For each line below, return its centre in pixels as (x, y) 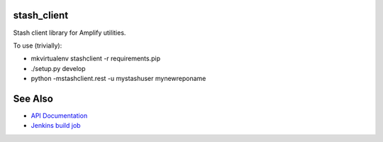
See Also (33, 98)
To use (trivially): (38, 45)
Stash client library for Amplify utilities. (70, 33)
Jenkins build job (56, 126)
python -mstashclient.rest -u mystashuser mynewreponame (118, 79)
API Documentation (59, 115)
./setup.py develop (58, 68)
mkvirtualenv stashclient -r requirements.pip (96, 59)
